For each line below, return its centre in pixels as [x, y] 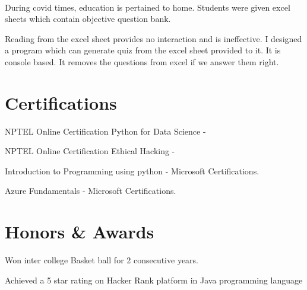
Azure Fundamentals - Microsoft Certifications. [91, 191]
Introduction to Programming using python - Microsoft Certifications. [132, 171]
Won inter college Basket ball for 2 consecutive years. [102, 260]
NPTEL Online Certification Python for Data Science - [105, 131]
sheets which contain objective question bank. [88, 19]
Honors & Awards [80, 232]
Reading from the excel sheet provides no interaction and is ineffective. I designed [153, 38]
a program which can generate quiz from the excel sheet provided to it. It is [143, 50]
